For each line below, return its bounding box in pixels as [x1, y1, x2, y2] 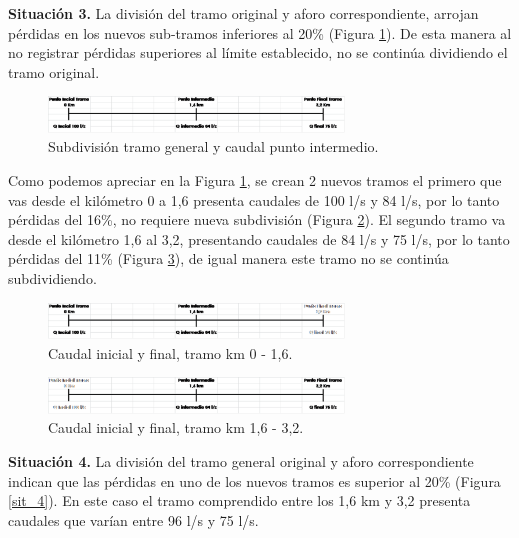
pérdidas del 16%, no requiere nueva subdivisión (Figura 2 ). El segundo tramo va [8, 209, 506, 230]
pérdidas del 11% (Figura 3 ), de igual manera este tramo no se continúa [8, 248, 449, 269]
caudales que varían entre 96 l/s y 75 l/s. [8, 509, 259, 530]
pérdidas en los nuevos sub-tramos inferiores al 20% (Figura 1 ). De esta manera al [8, 22, 512, 43]
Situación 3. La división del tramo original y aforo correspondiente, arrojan [8, 3, 479, 23]
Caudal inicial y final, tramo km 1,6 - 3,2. [48, 417, 304, 438]
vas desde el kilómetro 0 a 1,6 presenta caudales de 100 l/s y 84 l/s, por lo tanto [8, 189, 500, 210]
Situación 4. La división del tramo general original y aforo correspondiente [8, 451, 474, 472]
